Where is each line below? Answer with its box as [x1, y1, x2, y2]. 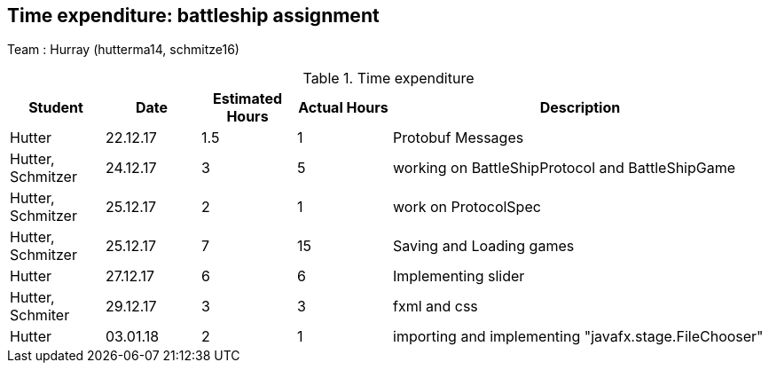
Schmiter [10, 306, 70, 325]
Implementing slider [393, 267, 525, 286]
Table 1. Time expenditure [302, 69, 475, 88]
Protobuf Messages [393, 129, 524, 147]
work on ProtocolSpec [393, 198, 541, 216]
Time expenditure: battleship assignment [7, 4, 380, 27]
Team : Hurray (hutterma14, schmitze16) [7, 42, 239, 58]
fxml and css [393, 297, 478, 316]
